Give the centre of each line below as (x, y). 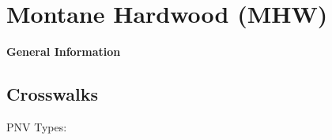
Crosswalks (53, 94)
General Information (64, 52)
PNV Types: (37, 126)
